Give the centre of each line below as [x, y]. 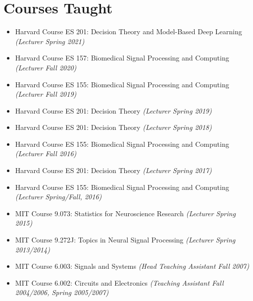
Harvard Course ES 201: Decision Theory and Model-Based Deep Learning [128, 31]
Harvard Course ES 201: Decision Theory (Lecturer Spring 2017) [113, 170]
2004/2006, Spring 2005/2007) [62, 292]
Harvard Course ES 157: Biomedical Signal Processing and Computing [122, 58]
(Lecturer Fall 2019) [46, 94]
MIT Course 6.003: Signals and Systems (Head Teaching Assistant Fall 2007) [132, 266]
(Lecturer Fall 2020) [46, 67]
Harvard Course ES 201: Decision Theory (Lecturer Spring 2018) [113, 127]
